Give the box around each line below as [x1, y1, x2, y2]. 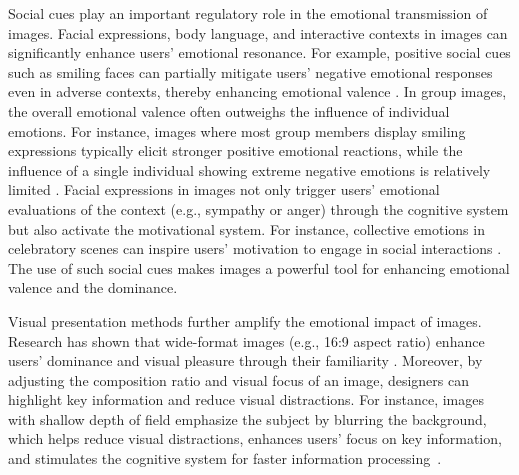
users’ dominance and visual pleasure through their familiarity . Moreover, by [8, 350, 483, 371]
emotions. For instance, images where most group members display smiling [8, 120, 466, 141]
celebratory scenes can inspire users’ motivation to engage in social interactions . [8, 238, 502, 259]
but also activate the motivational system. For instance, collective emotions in [8, 218, 485, 239]
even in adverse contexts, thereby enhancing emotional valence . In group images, [8, 81, 507, 102]
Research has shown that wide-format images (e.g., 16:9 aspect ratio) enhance [8, 330, 485, 351]
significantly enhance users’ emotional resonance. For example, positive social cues [8, 42, 511, 63]
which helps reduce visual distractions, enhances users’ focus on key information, [8, 428, 502, 449]
